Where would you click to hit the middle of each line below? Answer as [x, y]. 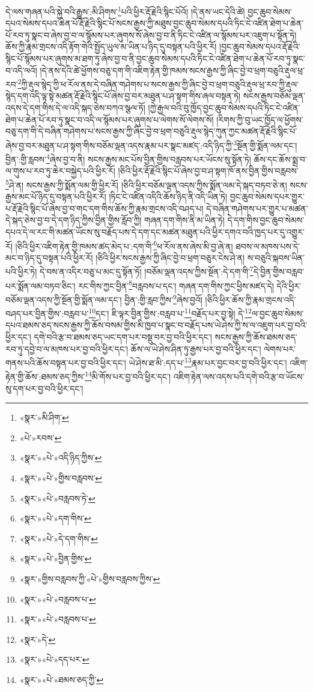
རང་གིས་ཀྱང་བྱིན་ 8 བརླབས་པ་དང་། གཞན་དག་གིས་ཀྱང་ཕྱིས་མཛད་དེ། [176, 284]
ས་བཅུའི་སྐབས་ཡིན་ [276, 257]
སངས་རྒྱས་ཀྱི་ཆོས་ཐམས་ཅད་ [256, 337]
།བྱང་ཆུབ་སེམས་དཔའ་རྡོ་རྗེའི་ [260, 47]
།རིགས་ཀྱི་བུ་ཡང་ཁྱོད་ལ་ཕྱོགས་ [260, 119]
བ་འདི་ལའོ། [21, 70]
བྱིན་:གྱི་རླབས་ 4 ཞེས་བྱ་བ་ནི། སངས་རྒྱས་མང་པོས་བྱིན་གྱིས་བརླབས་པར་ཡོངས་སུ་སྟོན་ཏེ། [128, 158]
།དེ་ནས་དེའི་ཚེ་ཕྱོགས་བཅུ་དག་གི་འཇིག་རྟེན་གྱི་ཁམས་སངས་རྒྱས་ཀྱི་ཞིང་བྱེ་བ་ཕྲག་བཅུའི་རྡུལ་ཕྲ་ [172, 70]
